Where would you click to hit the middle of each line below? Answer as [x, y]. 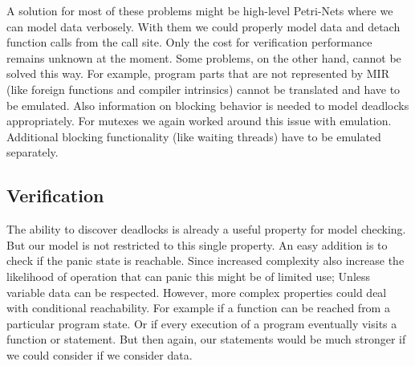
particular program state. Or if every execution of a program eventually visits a [202, 323]
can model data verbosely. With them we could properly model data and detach [203, 26]
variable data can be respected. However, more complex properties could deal [197, 292]
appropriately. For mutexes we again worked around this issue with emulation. [199, 121]
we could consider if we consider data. [100, 354]
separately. [33, 152]
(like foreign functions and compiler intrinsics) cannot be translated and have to [203, 89]
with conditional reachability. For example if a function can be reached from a [198, 308]
